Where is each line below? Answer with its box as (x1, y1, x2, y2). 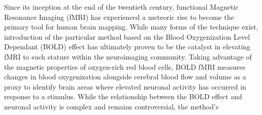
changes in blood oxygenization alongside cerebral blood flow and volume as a (4, 71, 246, 82)
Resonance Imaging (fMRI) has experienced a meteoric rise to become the (4, 11, 234, 22)
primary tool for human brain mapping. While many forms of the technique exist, (4, 21, 258, 32)
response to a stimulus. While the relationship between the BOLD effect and (4, 91, 242, 102)
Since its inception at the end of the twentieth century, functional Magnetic (4, 2, 239, 12)
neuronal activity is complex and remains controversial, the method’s (4, 101, 219, 111)
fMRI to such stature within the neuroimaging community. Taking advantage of (4, 51, 252, 62)
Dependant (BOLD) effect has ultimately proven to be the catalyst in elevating (4, 41, 251, 52)
